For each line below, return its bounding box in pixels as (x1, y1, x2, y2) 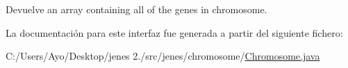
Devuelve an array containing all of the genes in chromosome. (6, 2, 267, 16)
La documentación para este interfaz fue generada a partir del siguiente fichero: (6, 25, 343, 40)
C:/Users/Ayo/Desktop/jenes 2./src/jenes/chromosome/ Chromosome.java (6, 49, 320, 63)
